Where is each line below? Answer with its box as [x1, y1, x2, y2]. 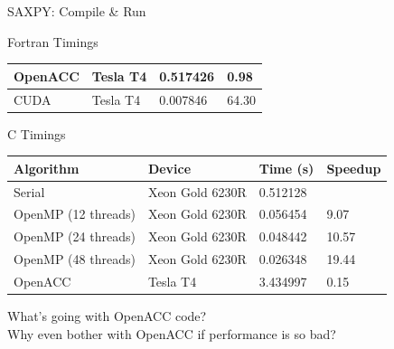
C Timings [7, 124, 66, 143]
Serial [14, 182, 45, 201]
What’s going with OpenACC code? [7, 307, 207, 325]
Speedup [326, 158, 381, 177]
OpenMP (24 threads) [14, 227, 136, 246]
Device [147, 158, 192, 177]
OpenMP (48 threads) [14, 250, 136, 269]
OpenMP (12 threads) [14, 204, 136, 223]
